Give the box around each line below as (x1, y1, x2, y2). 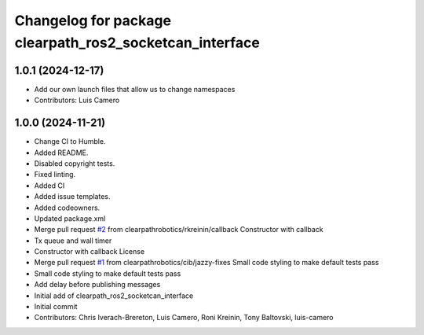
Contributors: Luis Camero (34, 95, 120, 105)
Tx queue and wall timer (34, 236, 112, 245)
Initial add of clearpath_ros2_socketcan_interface (34, 291, 194, 300)
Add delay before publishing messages (34, 280, 161, 289)
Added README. (34, 148, 89, 157)
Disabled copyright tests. (34, 158, 115, 168)
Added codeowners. (34, 203, 101, 212)
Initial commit (34, 302, 78, 311)
